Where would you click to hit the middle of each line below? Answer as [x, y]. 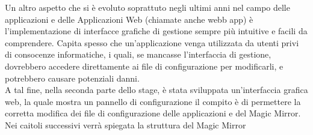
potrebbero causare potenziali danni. [72, 78]
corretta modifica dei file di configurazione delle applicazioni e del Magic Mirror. [153, 113]
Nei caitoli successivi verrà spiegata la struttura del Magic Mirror [126, 124]
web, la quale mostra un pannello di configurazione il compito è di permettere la [153, 101]
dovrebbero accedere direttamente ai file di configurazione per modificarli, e [144, 66]
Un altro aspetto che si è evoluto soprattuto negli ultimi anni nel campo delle [147, 7]
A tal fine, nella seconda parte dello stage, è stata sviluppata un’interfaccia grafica [156, 90]
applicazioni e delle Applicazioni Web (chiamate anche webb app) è [129, 19]
